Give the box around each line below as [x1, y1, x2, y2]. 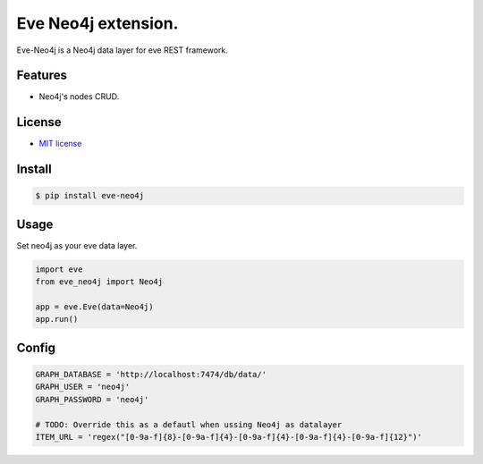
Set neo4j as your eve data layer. [16, 240, 138, 250]
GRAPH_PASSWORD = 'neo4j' [35, 394, 149, 404]
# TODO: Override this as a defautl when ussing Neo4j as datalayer [35, 419, 343, 429]
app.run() [35, 314, 79, 325]
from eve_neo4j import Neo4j [35, 277, 164, 287]
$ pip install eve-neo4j [35, 190, 145, 201]
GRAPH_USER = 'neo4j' [35, 382, 131, 392]
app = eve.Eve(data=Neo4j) [35, 302, 154, 312]
